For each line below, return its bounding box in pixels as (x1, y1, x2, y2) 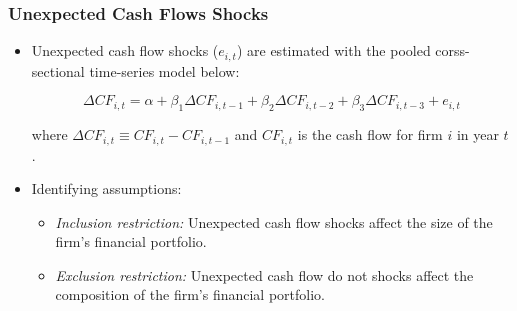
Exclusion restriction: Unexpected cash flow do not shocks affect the (55, 264, 474, 285)
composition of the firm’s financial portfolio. (55, 284, 325, 305)
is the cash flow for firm (297, 124, 443, 145)
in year (456, 124, 499, 145)
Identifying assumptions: (31, 178, 182, 199)
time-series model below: (89, 60, 240, 81)
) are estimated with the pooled (236, 40, 431, 61)
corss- (435, 40, 470, 61)
